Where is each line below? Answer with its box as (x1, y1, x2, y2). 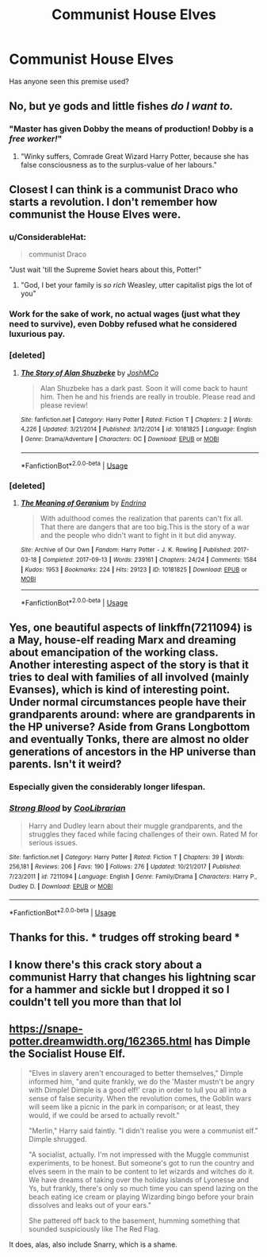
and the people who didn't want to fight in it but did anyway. (40, 531, 237, 540)
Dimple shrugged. (28, 1134, 87, 1143)
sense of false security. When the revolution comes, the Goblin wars (28, 1093, 252, 1103)
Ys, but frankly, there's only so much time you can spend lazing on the (28, 1183, 258, 1193)
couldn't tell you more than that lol (9, 995, 181, 1008)
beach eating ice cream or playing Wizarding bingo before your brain (28, 1192, 254, 1201)
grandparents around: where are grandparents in (9, 708, 256, 721)
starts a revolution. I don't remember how (9, 195, 218, 209)
